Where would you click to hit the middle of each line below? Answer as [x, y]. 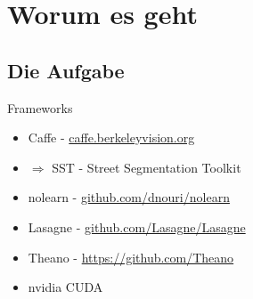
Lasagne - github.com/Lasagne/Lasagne [137, 226]
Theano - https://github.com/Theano [131, 257]
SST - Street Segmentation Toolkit [147, 167]
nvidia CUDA [65, 287]
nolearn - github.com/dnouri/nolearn [129, 197]
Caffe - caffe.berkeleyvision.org [111, 137]
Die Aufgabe [66, 70]
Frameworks [40, 107]
